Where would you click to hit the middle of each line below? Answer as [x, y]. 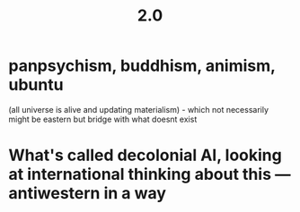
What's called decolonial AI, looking [145, 155]
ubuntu [36, 85]
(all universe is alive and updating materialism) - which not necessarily [139, 109]
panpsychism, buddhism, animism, [142, 66]
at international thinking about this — [150, 174]
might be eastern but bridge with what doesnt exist [103, 119]
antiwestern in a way [88, 194]
